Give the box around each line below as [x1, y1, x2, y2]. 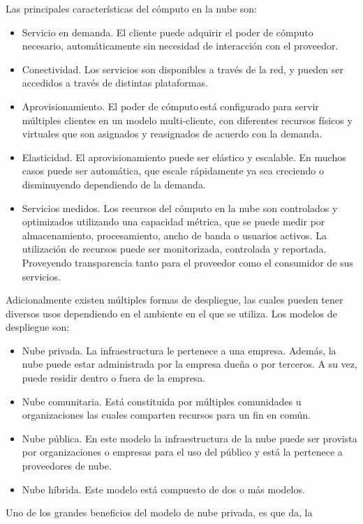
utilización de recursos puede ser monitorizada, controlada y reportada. [22, 241, 327, 256]
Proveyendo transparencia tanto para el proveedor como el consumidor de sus [22, 255, 353, 269]
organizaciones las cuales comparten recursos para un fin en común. [22, 407, 311, 422]
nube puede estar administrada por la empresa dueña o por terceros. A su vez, [22, 357, 357, 371]
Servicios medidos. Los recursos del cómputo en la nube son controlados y [22, 200, 338, 215]
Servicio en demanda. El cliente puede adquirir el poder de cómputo [22, 24, 313, 39]
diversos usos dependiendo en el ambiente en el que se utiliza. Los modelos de [6, 306, 337, 320]
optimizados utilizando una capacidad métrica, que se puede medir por [22, 214, 325, 229]
